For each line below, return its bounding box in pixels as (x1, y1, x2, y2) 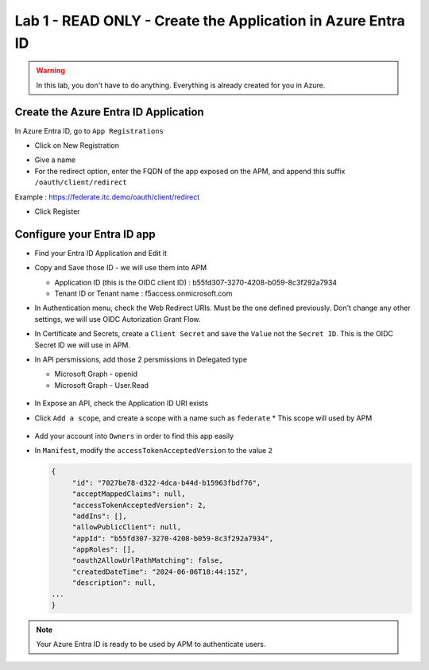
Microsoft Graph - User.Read (54, 380, 149, 389)
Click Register (34, 207, 80, 216)
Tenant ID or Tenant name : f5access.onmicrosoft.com (54, 289, 233, 298)
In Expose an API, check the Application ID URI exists (34, 398, 209, 409)
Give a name (34, 155, 75, 165)
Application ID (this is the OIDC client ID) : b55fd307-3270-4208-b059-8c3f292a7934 (54, 277, 338, 287)
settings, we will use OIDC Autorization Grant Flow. (34, 314, 202, 323)
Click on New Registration (34, 141, 119, 150)
